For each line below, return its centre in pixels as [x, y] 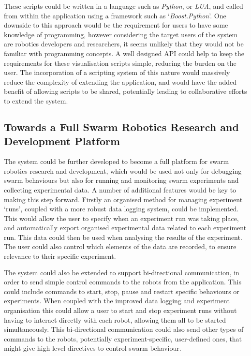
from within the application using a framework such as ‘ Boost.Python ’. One [115, 15]
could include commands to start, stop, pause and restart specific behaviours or [122, 291]
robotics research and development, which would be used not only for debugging [123, 171]
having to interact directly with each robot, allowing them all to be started [115, 319]
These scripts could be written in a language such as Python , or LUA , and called [124, 6]
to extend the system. [36, 100]
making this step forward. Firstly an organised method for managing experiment [123, 199]
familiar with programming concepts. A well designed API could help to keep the [124, 53]
